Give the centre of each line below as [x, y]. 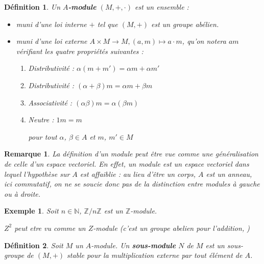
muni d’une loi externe [52, 41]
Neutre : [41, 120]
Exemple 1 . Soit [31, 211]
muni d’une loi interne [51, 24]
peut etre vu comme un [50, 228]
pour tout [43, 136]
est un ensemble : [162, 7]
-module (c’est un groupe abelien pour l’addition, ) [171, 228]
